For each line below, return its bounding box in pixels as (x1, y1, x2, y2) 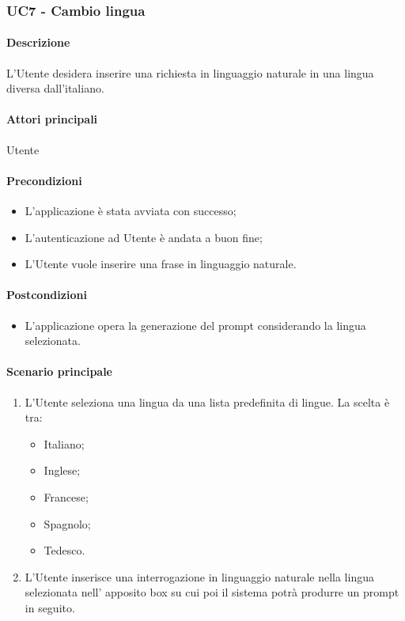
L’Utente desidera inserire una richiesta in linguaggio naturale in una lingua (6, 64, 374, 81)
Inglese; (44, 462, 81, 479)
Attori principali (6, 111, 98, 127)
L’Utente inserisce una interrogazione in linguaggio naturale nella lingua (25, 568, 374, 585)
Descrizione (6, 34, 70, 51)
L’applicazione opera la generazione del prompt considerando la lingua (25, 316, 366, 333)
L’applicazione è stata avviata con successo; (25, 203, 237, 219)
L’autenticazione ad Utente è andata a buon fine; (25, 229, 263, 245)
